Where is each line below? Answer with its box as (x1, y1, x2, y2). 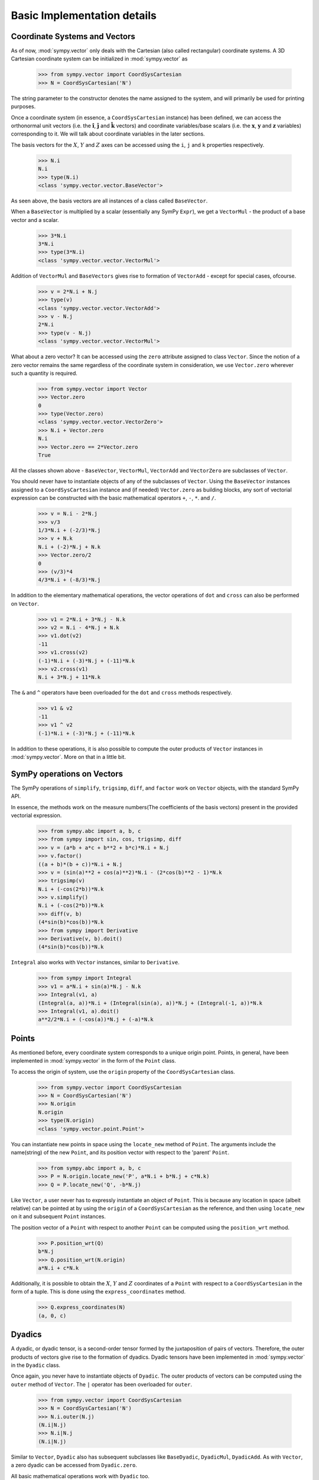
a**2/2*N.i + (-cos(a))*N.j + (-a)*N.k (38, 1016, 154, 1023)
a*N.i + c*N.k (38, 1265, 79, 1272)
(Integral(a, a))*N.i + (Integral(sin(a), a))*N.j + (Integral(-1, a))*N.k (38, 999, 263, 1006)
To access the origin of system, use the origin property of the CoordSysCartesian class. (11, 1068, 236, 1075)
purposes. (11, 103, 36, 110)
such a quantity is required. (11, 369, 78, 377)
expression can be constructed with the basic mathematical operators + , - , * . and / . (11, 494, 216, 501)
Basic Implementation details (11, 9, 157, 22)
